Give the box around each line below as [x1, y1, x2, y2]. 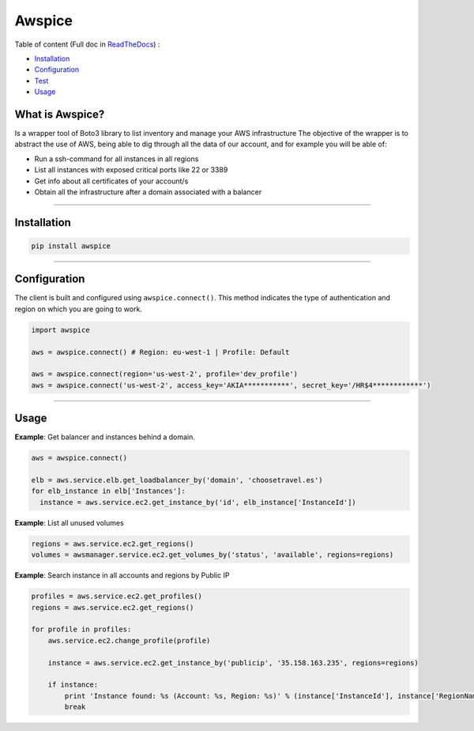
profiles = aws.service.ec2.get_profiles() [31, 592, 203, 601]
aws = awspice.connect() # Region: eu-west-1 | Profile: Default [31, 348, 290, 356]
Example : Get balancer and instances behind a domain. [14, 432, 195, 442]
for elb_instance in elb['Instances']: [31, 487, 186, 495]
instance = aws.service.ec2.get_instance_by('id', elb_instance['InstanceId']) [39, 498, 357, 507]
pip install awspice [31, 241, 111, 251]
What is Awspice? [14, 107, 105, 121]
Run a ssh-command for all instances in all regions [34, 154, 199, 164]
